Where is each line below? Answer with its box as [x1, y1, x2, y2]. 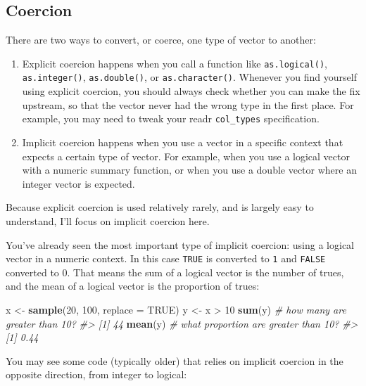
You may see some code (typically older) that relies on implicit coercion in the [6, 353, 343, 368]
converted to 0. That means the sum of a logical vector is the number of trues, [6, 264, 344, 279]
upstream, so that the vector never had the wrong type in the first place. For [22, 97, 354, 112]
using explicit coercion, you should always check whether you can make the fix [22, 84, 360, 98]
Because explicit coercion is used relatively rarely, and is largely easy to [6, 200, 314, 214]
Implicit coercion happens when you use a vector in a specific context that [22, 134, 343, 149]
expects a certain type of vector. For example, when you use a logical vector [22, 148, 350, 163]
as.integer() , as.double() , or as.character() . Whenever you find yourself [22, 70, 357, 84]
